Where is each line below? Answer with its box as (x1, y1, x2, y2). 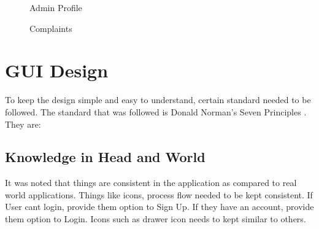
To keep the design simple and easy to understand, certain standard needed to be (5, 93, 311, 106)
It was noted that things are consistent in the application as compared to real (5, 176, 297, 189)
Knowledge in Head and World (5, 147, 206, 166)
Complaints (29, 21, 72, 34)
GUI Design (5, 58, 109, 83)
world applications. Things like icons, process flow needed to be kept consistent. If (5, 188, 313, 201)
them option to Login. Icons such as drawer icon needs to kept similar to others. (5, 212, 306, 225)
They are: (5, 117, 41, 130)
